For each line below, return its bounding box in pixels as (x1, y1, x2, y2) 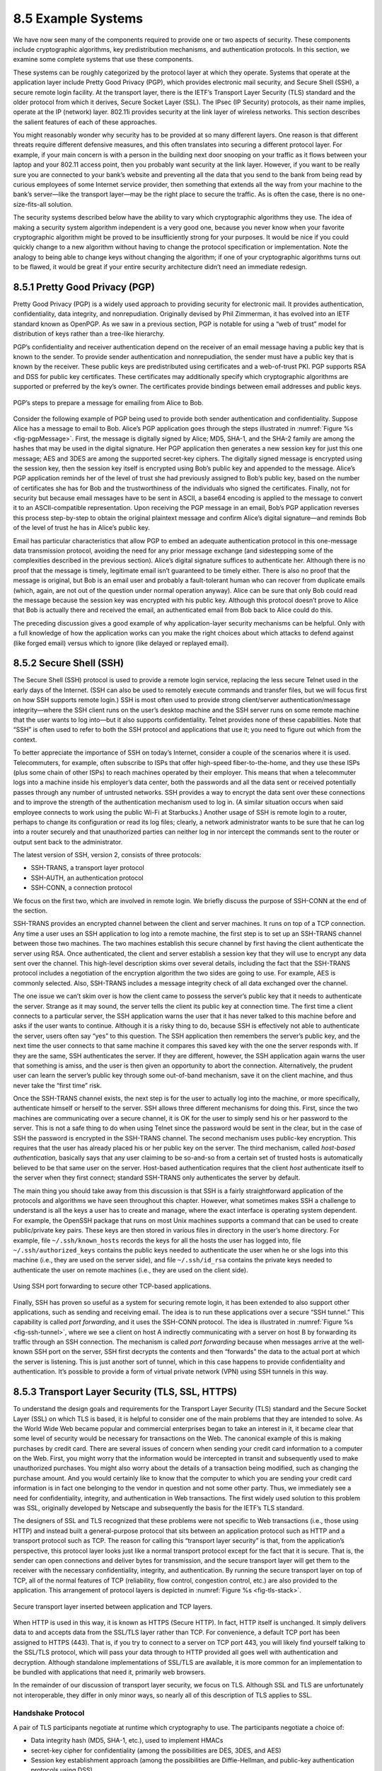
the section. (13, 907, 48, 915)
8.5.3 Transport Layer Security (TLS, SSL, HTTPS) (13, 1386, 238, 1398)
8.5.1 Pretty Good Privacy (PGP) (13, 281, 155, 293)
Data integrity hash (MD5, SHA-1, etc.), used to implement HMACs (30, 1736, 224, 1745)
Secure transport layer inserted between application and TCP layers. (13, 1602, 213, 1611)
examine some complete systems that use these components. (13, 55, 194, 64)
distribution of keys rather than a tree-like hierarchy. (13, 329, 166, 338)
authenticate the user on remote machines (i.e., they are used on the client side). (13, 1265, 248, 1274)
